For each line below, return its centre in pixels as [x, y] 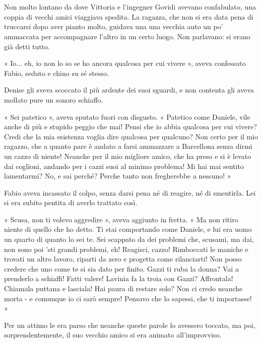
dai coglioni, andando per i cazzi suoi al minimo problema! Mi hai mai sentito [124, 166]
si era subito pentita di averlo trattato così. [71, 202]
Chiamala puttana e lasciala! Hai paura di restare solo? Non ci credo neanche [123, 288]
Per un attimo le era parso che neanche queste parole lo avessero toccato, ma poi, [130, 325]
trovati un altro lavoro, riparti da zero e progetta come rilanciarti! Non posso [123, 259]
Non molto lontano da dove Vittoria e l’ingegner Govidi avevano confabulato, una [130, 7]
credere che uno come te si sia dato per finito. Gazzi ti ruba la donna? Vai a [121, 268]
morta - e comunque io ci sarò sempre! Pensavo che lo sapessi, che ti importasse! [128, 298]
